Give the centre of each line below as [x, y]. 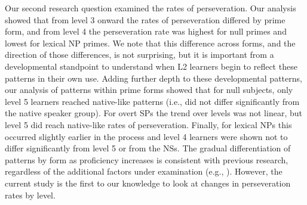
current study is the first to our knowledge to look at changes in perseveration [148, 183]
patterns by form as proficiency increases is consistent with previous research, [147, 159]
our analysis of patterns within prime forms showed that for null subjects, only [149, 90]
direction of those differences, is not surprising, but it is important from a [139, 55]
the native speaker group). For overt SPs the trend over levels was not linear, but [153, 113]
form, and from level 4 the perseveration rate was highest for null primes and [146, 31]
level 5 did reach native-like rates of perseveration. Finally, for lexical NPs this [148, 124]
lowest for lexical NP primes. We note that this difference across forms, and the [150, 43]
